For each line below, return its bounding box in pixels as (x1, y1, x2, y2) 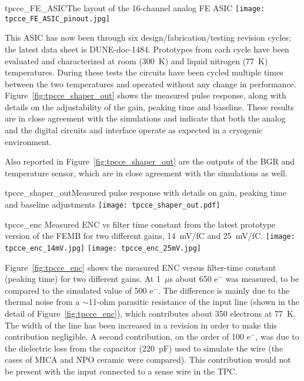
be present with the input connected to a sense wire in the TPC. (5, 364, 238, 377)
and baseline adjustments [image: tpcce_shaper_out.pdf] (5, 198, 221, 211)
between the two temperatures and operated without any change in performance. (5, 77, 296, 90)
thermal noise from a (5, 295, 80, 308)
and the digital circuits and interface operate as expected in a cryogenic (5, 124, 263, 136)
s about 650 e (169, 272, 218, 285)
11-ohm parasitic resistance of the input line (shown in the (88, 295, 299, 308)
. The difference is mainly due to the (158, 284, 290, 296)
